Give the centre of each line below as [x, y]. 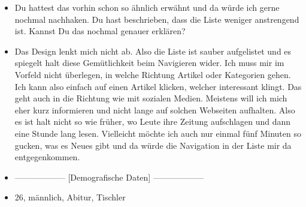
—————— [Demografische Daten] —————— [109, 177]
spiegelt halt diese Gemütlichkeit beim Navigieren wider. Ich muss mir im [149, 63]
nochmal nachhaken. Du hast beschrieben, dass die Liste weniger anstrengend [157, 19]
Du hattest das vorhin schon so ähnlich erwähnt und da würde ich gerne [147, 7]
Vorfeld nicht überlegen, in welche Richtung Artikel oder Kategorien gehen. [153, 74]
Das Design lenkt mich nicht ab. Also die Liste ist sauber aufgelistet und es [153, 51]
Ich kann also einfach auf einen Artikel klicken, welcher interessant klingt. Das [158, 86]
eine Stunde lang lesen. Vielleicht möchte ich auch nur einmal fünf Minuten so [158, 133]
